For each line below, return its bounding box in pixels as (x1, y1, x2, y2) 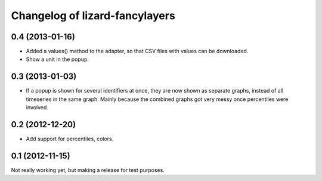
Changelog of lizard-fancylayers (11, 9, 175, 22)
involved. (26, 104, 49, 111)
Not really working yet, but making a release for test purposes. (11, 166, 165, 173)
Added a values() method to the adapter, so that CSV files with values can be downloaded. (26, 48, 249, 55)
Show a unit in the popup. (26, 56, 89, 63)
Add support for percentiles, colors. (26, 135, 114, 143)
